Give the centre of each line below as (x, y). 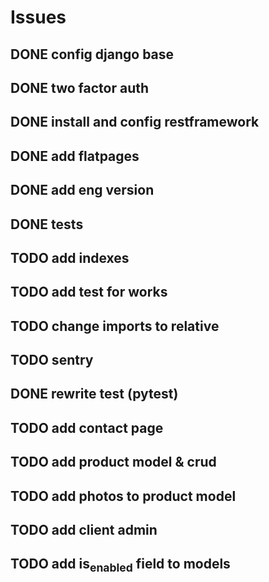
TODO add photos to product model (123, 496)
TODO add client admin (84, 530)
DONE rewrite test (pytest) (94, 394)
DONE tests (47, 224)
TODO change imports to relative (115, 326)
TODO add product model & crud (113, 462)
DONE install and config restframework (135, 122)
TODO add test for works (89, 292)
